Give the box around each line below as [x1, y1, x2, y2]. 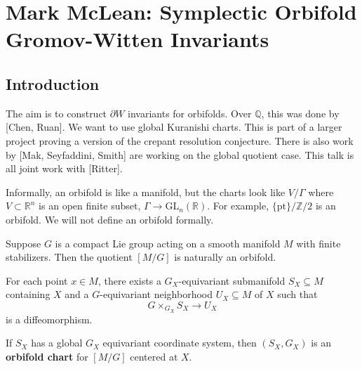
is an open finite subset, [39, 198, 141, 213]
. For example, [207, 198, 269, 213]
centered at [130, 349, 178, 363]
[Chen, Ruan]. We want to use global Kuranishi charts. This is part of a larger [6, 119, 342, 134]
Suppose [6, 235, 41, 250]
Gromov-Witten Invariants [6, 25, 269, 53]
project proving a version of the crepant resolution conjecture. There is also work [6, 133, 354, 148]
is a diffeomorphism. [6, 311, 93, 326]
